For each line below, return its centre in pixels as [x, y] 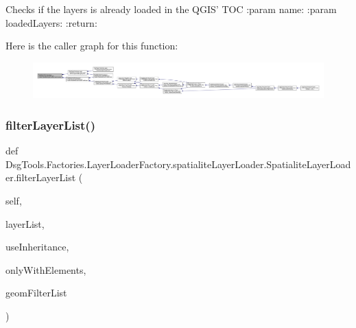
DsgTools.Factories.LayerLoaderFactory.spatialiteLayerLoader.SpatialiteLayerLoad [178, 164]
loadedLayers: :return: [51, 22]
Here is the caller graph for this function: [92, 46]
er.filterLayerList [41, 177]
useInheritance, [37, 247]
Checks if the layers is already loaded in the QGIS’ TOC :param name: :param [171, 9]
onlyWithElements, [46, 269]
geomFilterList [36, 293]
